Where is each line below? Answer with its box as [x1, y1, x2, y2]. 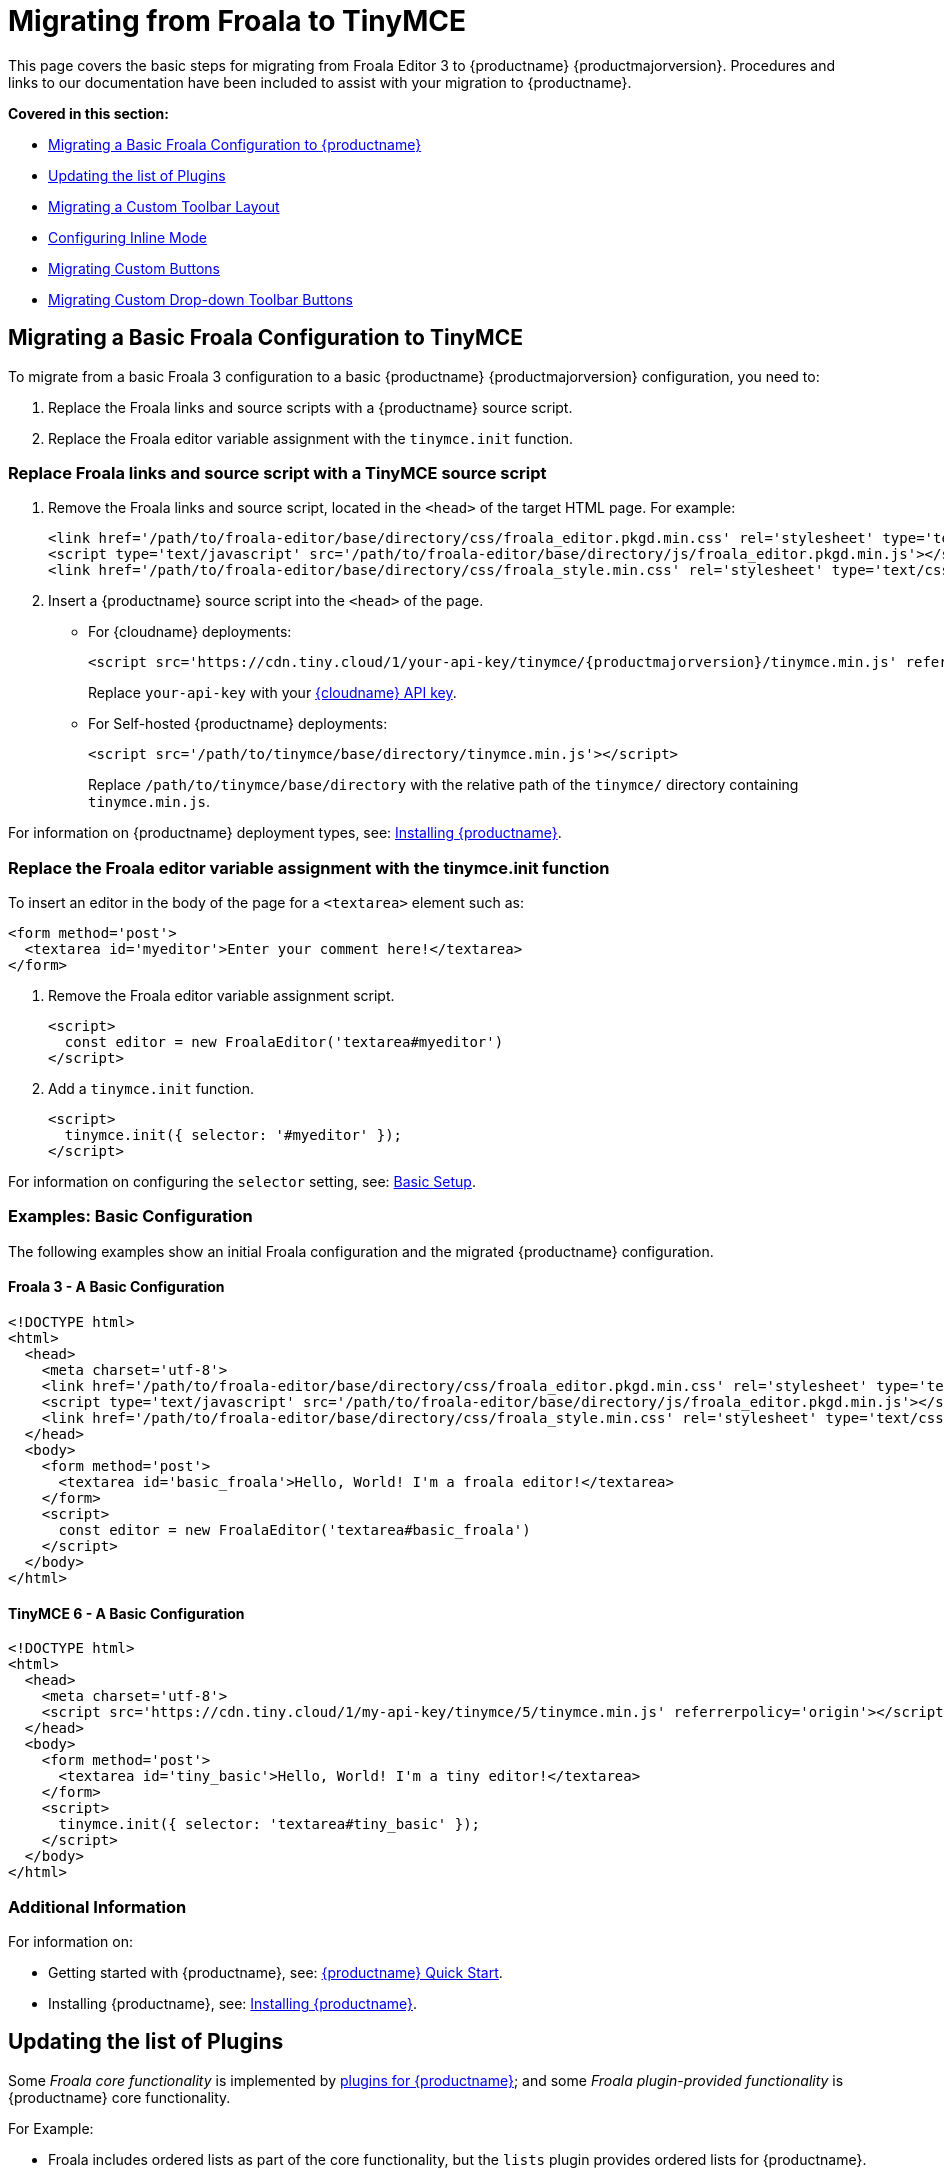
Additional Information [8, 1896, 187, 1917]
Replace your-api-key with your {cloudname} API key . [88, 684, 457, 702]
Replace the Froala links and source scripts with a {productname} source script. [48, 398, 573, 416]
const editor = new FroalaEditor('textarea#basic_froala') [58, 1522, 531, 1539]
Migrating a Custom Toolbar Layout [48, 197, 280, 215]
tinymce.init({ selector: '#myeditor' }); [64, 1127, 403, 1144]
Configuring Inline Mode [48, 228, 207, 246]
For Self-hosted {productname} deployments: [88, 715, 388, 733]
